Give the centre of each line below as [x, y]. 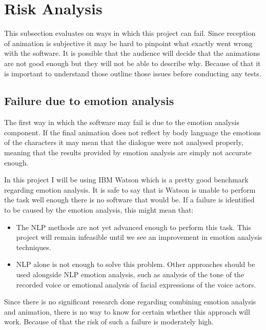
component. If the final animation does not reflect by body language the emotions [133, 132]
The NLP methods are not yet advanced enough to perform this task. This [134, 227]
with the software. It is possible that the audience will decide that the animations [132, 53]
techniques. [34, 247]
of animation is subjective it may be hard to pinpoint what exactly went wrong [128, 43]
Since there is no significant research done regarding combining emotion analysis [130, 302]
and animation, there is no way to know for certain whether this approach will [127, 311]
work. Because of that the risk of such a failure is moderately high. [109, 322]
